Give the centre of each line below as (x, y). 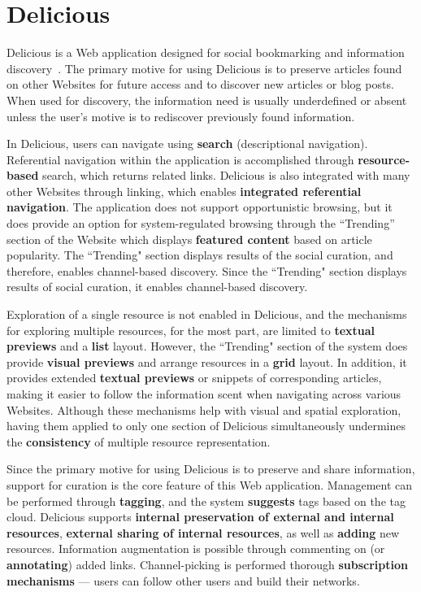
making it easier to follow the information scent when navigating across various (204, 394)
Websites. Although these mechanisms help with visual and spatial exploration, (204, 409)
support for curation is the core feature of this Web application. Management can (210, 484)
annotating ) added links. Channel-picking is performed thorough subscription (207, 564)
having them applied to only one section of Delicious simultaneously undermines (206, 426)
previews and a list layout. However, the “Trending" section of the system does (207, 346)
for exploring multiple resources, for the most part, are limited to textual (191, 330)
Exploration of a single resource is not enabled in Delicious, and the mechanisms (207, 314)
